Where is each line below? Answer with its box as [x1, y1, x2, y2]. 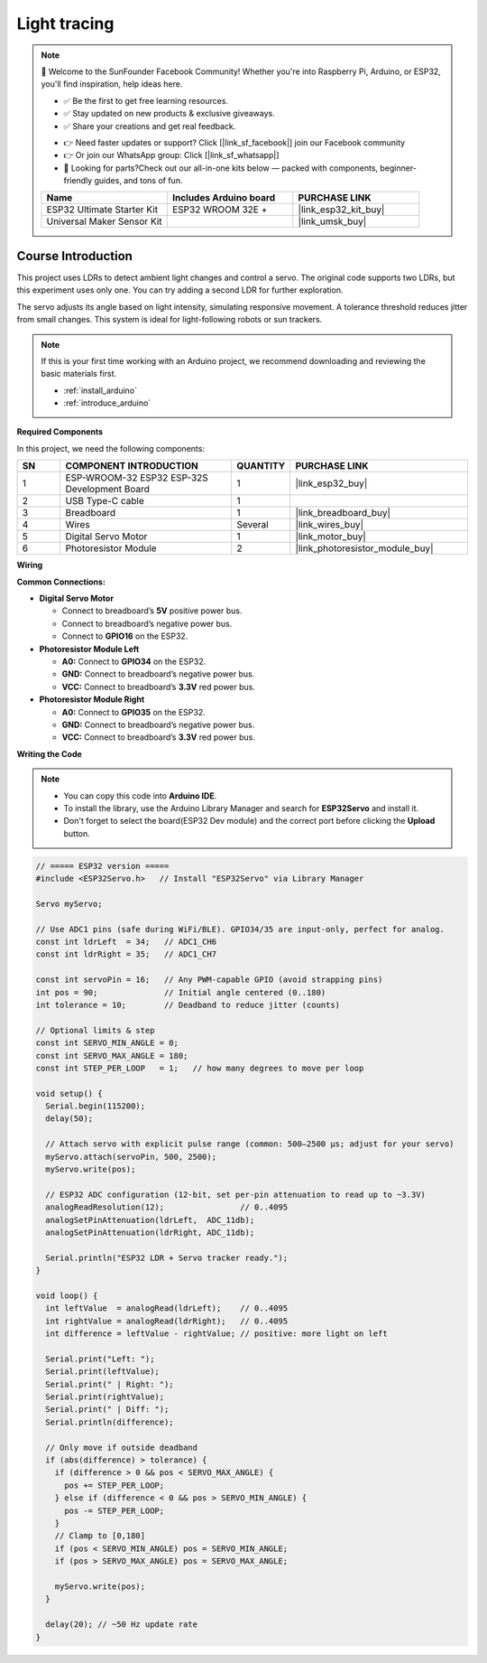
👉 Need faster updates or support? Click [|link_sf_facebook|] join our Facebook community [63, 136, 406, 148]
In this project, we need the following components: [16, 443, 205, 453]
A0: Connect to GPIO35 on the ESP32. [61, 706, 207, 717]
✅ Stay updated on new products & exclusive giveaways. [63, 108, 275, 119]
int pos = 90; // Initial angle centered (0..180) [35, 987, 326, 997]
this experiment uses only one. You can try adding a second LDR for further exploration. [16, 285, 344, 295]
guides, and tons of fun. [94, 175, 183, 186]
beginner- [380, 163, 417, 173]
